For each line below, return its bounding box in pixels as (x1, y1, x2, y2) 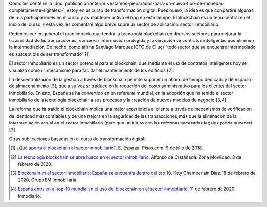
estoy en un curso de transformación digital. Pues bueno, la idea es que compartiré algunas (67, 7, 254, 13)
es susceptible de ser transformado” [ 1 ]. (9, 51, 91, 57)
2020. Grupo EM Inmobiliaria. (18, 177, 78, 183)
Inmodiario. (18, 193, 42, 199)
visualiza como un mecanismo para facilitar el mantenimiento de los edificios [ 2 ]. (9, 67, 174, 73)
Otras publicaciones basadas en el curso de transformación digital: (9, 136, 146, 142)
